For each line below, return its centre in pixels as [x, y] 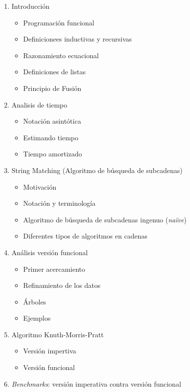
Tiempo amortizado [53, 154]
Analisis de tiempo [39, 104]
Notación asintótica [52, 121]
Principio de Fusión [52, 88]
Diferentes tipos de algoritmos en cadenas [85, 236]
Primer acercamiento [54, 269]
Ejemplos [37, 318]
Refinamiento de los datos [62, 285]
